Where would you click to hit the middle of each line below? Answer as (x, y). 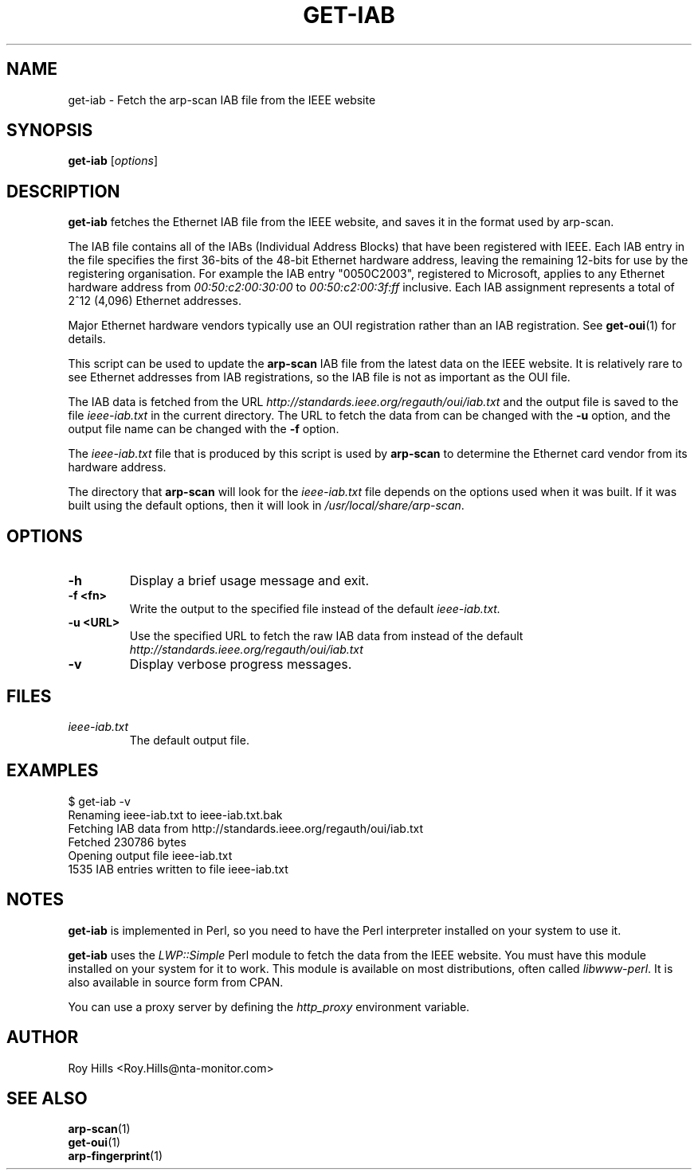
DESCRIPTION (63, 191)
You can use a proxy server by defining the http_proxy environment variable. (269, 1006)
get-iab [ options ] (113, 161)
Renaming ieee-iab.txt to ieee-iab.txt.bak (175, 815)
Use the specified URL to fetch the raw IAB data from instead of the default (326, 636)
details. (87, 339)
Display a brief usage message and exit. (249, 581)
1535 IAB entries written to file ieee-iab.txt (178, 869)
